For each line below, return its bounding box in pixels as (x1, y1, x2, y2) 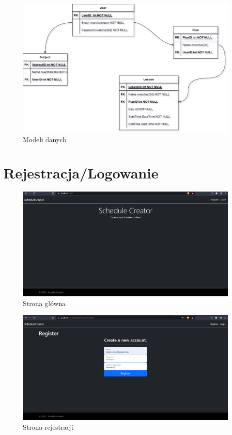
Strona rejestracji (23, 421, 74, 432)
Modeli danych (23, 134, 66, 145)
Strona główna (23, 298, 66, 308)
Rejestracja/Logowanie (3, 163, 158, 183)
